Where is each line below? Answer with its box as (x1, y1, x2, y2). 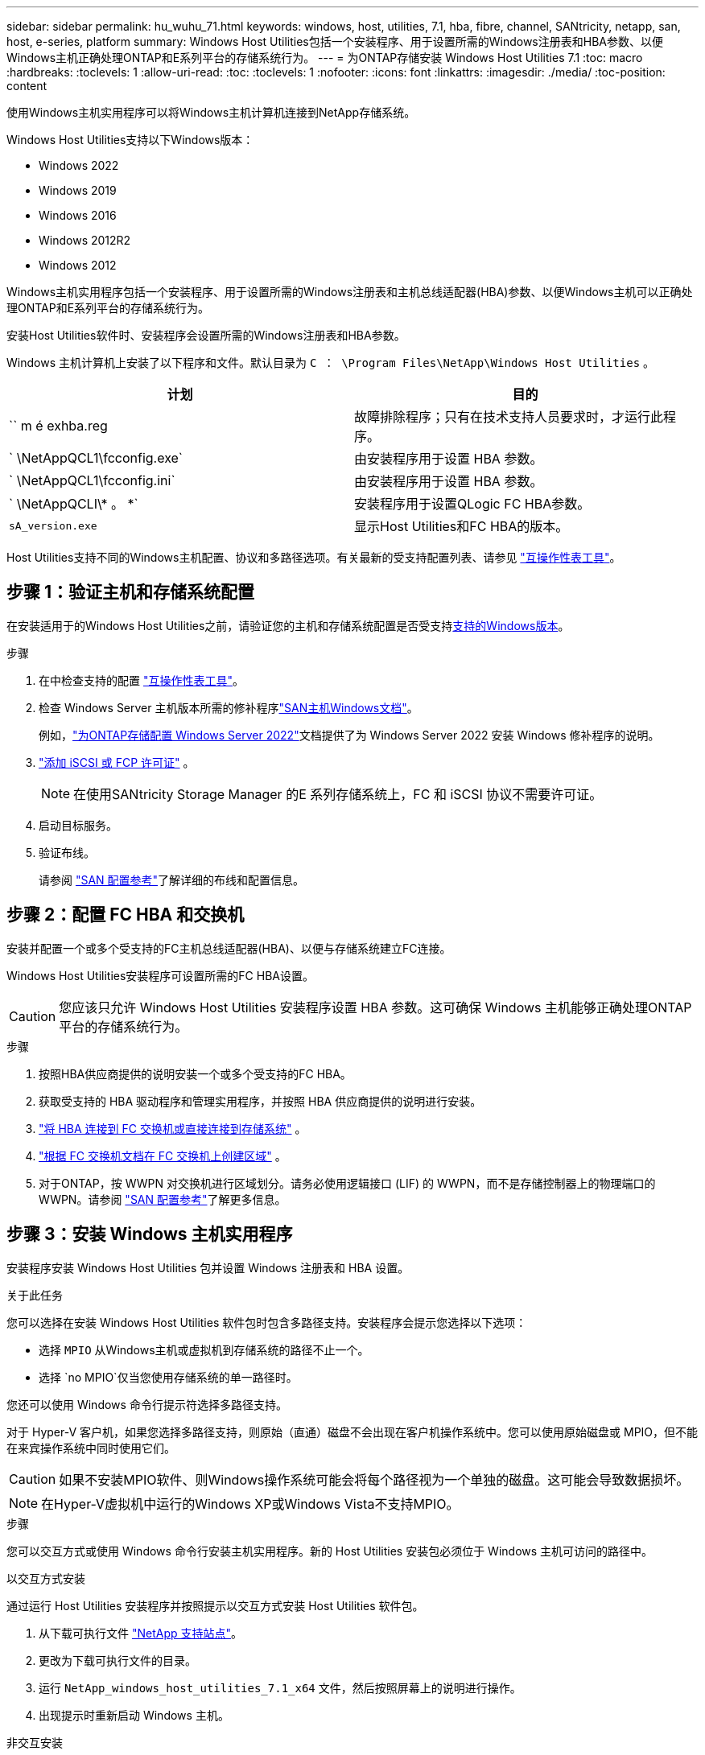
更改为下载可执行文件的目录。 (39, 1653, 196, 1667)
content (6, 79, 47, 93)
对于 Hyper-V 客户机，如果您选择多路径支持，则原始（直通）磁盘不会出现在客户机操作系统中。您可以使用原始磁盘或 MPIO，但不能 (6, 1424, 699, 1439)
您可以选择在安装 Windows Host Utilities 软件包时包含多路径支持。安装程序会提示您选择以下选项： (6, 1315, 527, 1329)
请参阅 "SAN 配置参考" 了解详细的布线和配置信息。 (39, 872, 305, 887)
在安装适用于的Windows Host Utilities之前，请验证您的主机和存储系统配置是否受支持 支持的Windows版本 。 (6, 618, 570, 632)
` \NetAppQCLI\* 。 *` (9, 496, 138, 512)
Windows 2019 (39, 183, 117, 197)
